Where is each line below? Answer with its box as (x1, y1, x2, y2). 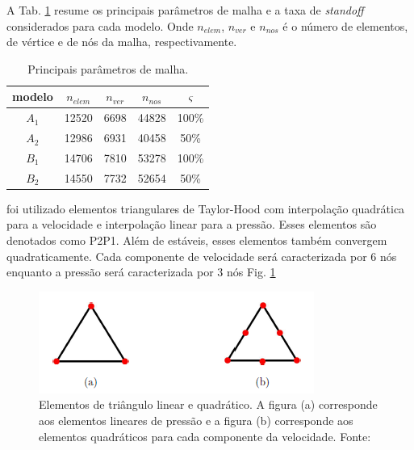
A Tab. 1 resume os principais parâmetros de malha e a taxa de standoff (6, 2, 364, 18)
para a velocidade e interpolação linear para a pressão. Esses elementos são (6, 216, 377, 233)
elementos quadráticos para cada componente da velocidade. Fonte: (39, 427, 371, 444)
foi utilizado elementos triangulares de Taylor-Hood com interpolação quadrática (6, 200, 405, 217)
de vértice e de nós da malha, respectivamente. (6, 33, 237, 50)
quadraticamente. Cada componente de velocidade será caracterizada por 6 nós (6, 247, 397, 264)
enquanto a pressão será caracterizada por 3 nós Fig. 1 (6, 263, 276, 280)
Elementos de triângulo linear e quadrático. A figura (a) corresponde (39, 396, 378, 413)
